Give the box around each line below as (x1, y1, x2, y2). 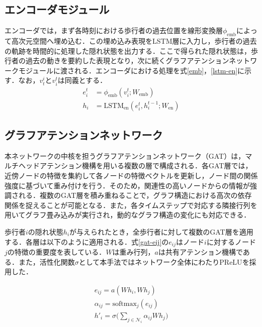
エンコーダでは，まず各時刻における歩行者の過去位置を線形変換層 (5, 25, 223, 36)
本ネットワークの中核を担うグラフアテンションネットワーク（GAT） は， (5, 150, 245, 161)
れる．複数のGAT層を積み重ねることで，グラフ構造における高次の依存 (18, 190, 252, 200)
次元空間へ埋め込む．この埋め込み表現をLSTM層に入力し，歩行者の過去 (18, 36, 257, 46)
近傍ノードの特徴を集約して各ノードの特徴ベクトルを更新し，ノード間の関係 (5, 170, 258, 180)
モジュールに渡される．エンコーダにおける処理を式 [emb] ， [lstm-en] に (18, 65, 245, 75)
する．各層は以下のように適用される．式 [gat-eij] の (5, 236, 169, 247)
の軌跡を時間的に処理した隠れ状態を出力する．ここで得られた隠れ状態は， (5, 45, 251, 56)
